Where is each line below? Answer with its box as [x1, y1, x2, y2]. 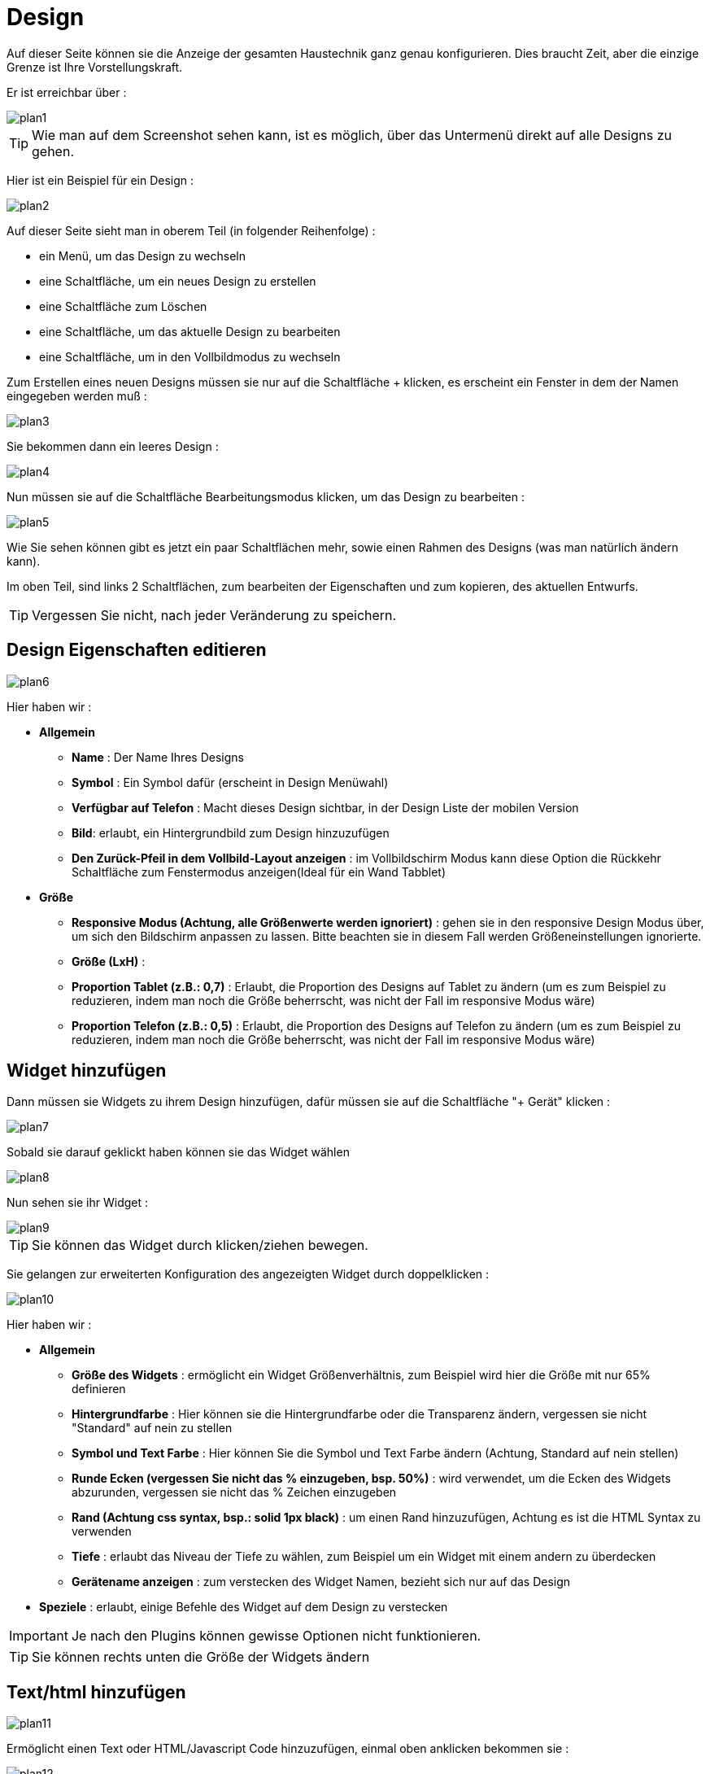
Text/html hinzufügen [7, 1681, 186, 1702]
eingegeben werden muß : [7, 388, 147, 403]
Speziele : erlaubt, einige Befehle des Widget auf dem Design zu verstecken [39, 1600, 448, 1615]
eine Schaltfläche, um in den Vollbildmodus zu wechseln [39, 349, 341, 364]
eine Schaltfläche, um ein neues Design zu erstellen [39, 273, 316, 288]
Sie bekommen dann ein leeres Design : [7, 439, 219, 453]
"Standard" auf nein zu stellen [72, 1421, 233, 1435]
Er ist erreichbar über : [7, 85, 127, 99]
